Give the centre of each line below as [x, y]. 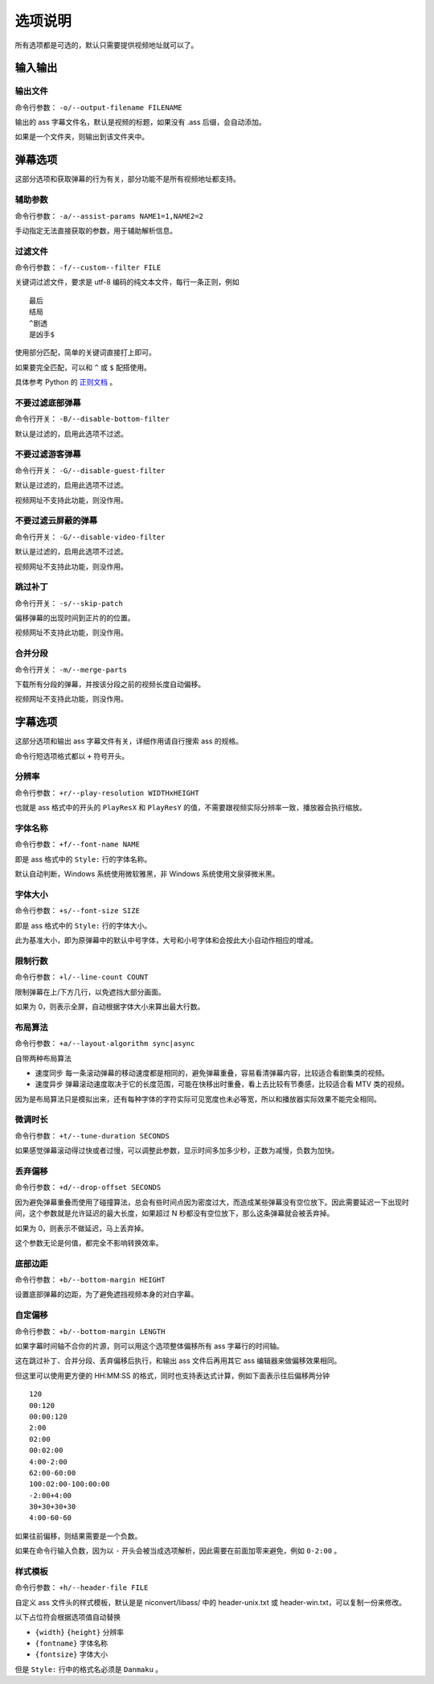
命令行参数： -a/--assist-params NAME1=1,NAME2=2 [109, 216]
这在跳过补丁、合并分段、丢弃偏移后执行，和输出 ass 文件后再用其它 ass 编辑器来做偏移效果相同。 [178, 1361]
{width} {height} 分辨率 [80, 1632]
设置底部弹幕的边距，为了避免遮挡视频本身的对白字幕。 [106, 1295]
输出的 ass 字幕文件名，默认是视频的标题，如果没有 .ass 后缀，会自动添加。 [141, 122]
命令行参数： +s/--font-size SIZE [78, 911]
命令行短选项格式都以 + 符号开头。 [72, 756]
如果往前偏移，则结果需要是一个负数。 [78, 1536]
